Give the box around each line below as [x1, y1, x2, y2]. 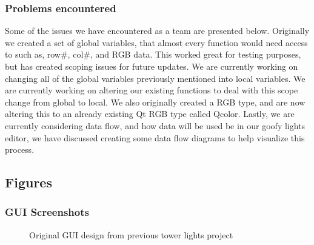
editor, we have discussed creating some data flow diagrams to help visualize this [5, 131, 305, 144]
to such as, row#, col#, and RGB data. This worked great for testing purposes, [5, 48, 301, 61]
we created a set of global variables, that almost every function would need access [5, 36, 308, 49]
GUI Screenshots [5, 204, 89, 220]
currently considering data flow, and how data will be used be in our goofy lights [5, 119, 306, 132]
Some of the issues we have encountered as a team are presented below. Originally [5, 24, 310, 37]
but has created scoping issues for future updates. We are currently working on [5, 60, 298, 72]
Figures [5, 173, 52, 192]
